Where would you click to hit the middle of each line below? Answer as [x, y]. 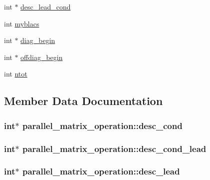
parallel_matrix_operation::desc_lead [101, 171]
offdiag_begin [42, 57]
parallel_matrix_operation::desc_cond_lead [114, 148]
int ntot [16, 74]
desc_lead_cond [46, 6]
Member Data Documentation [84, 101]
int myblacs [22, 23]
